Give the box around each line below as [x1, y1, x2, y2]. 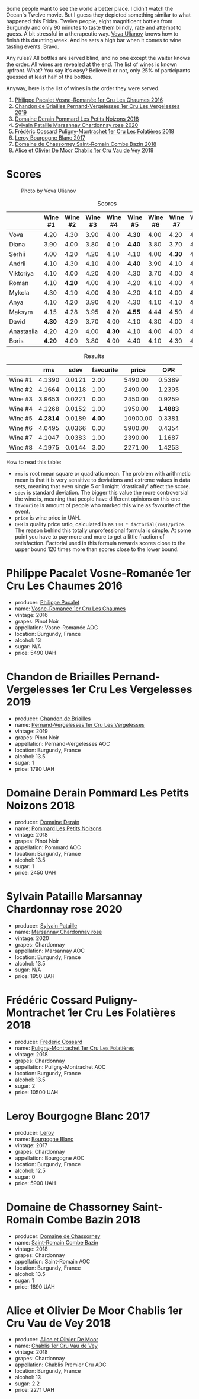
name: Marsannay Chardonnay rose [14, 928, 102, 935]
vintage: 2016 [14, 611, 49, 618]
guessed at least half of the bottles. [6, 74, 93, 80]
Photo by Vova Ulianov [21, 187, 76, 194]
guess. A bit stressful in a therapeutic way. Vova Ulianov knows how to [6, 30, 179, 37]
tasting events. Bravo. [6, 43, 59, 50]
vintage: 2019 [14, 727, 49, 735]
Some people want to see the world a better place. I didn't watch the [6, 5, 174, 12]
